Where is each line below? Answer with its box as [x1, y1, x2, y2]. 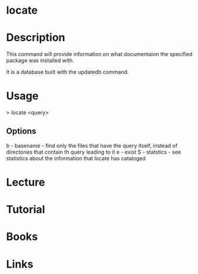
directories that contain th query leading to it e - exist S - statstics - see [6, 148, 181, 155]
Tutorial [6, 203, 46, 216]
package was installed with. [6, 57, 74, 64]
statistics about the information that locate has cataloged [6, 154, 146, 161]
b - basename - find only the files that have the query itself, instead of [6, 142, 178, 149]
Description [6, 31, 65, 45]
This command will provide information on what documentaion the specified [6, 51, 193, 58]
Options [6, 126, 37, 136]
